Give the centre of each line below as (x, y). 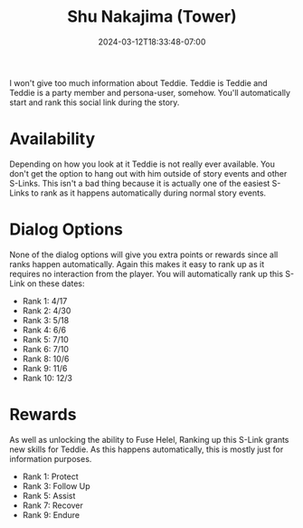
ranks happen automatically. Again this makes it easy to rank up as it (137, 264)
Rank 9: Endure (51, 514)
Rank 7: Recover (53, 505)
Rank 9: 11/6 (45, 368)
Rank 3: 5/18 (46, 320)
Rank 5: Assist (49, 495)
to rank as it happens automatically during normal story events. (149, 193)
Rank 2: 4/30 (47, 311)
